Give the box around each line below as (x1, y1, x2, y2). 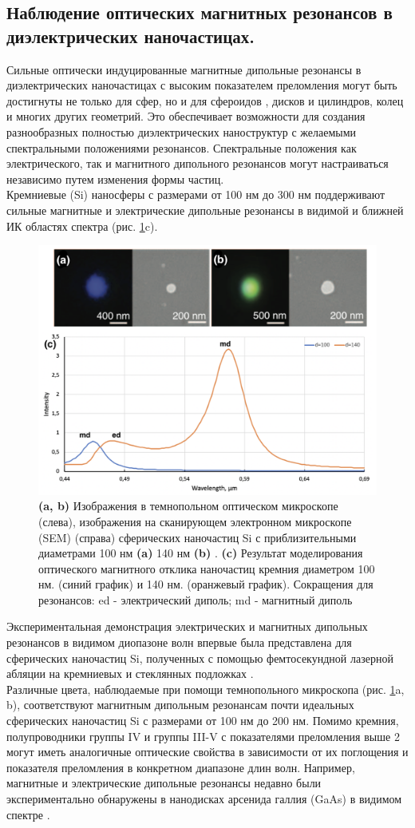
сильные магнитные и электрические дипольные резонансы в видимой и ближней (6, 201, 404, 218)
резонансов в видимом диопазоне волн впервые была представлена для (6, 634, 352, 651)
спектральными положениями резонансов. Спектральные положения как (6, 139, 357, 156)
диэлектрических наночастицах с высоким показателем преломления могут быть (6, 77, 397, 93)
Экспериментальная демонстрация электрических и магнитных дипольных (6, 618, 368, 635)
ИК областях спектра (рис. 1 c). (6, 217, 158, 234)
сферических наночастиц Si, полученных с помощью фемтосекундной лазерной (6, 649, 393, 666)
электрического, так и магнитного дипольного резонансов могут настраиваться (6, 155, 389, 172)
